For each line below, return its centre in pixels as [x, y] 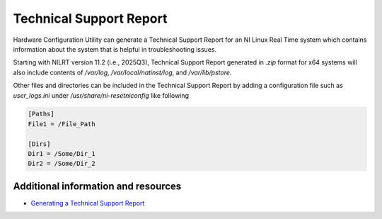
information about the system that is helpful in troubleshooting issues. [115, 49]
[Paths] [41, 114]
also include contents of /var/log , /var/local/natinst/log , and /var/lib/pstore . [122, 72]
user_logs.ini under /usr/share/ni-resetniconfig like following [101, 95]
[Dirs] [39, 144]
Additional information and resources [97, 186]
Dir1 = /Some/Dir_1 [62, 154]
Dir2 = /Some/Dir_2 [62, 164]
